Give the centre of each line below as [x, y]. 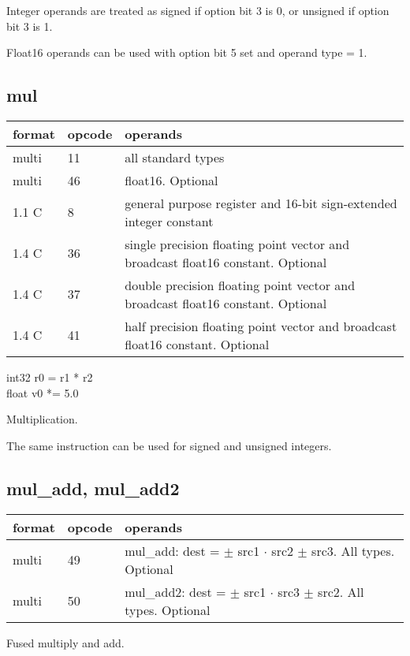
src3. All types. [353, 550]
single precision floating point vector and [237, 244]
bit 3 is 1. [30, 26]
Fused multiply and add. [65, 642]
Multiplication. [42, 419]
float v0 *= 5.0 [43, 392]
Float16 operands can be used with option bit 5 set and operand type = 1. [187, 52]
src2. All [341, 591]
